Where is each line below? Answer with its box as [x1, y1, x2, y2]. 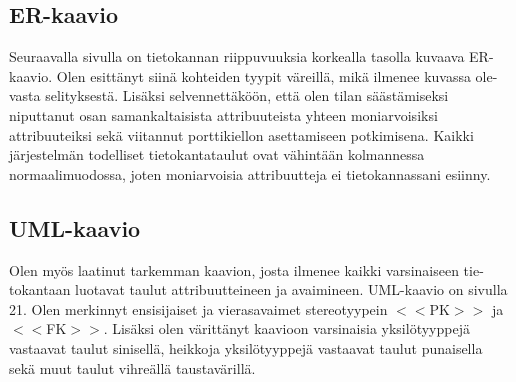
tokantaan [9, 279, 71, 300]
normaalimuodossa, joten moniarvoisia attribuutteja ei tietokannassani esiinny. [9, 163, 491, 184]
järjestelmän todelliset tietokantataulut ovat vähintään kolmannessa [9, 144, 425, 165]
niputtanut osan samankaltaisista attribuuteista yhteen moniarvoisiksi [9, 104, 438, 125]
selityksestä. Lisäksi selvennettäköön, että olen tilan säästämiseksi [45, 85, 449, 106]
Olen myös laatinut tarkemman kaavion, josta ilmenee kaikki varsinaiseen [9, 259, 459, 280]
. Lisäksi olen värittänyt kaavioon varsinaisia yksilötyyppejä [103, 318, 470, 339]
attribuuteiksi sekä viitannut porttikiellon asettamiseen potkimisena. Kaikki [9, 124, 474, 145]
